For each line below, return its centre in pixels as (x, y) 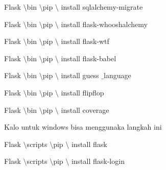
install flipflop (82, 92)
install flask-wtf (85, 41)
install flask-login (98, 161)
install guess (80, 75)
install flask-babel (89, 58)
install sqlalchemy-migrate (102, 7)
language (117, 75)
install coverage (85, 110)
